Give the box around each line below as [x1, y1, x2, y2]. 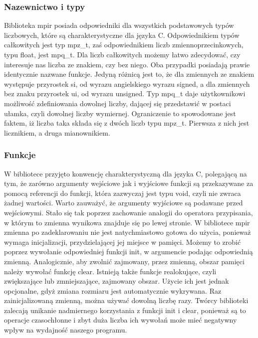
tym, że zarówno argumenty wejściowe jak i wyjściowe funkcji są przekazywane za [4, 178, 254, 188]
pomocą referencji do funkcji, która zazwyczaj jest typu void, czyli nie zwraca [4, 187, 241, 198]
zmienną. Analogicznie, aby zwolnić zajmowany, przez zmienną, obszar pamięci [4, 256, 245, 266]
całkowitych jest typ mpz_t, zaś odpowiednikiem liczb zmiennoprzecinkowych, [4, 39, 244, 50]
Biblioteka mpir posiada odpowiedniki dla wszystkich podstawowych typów [4, 20, 234, 30]
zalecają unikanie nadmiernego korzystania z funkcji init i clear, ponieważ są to [4, 305, 246, 315]
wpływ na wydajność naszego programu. [4, 325, 127, 335]
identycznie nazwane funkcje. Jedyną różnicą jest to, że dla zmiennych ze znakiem [4, 69, 255, 79]
